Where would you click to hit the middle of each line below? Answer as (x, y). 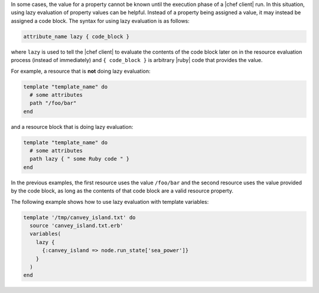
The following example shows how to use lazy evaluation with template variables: (110, 201)
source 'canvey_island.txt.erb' (77, 225)
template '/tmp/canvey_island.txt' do (79, 217)
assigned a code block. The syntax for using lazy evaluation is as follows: (100, 21)
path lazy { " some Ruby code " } (80, 159)
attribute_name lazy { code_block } (77, 36)
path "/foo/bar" (53, 103)
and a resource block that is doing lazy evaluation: (72, 126)
